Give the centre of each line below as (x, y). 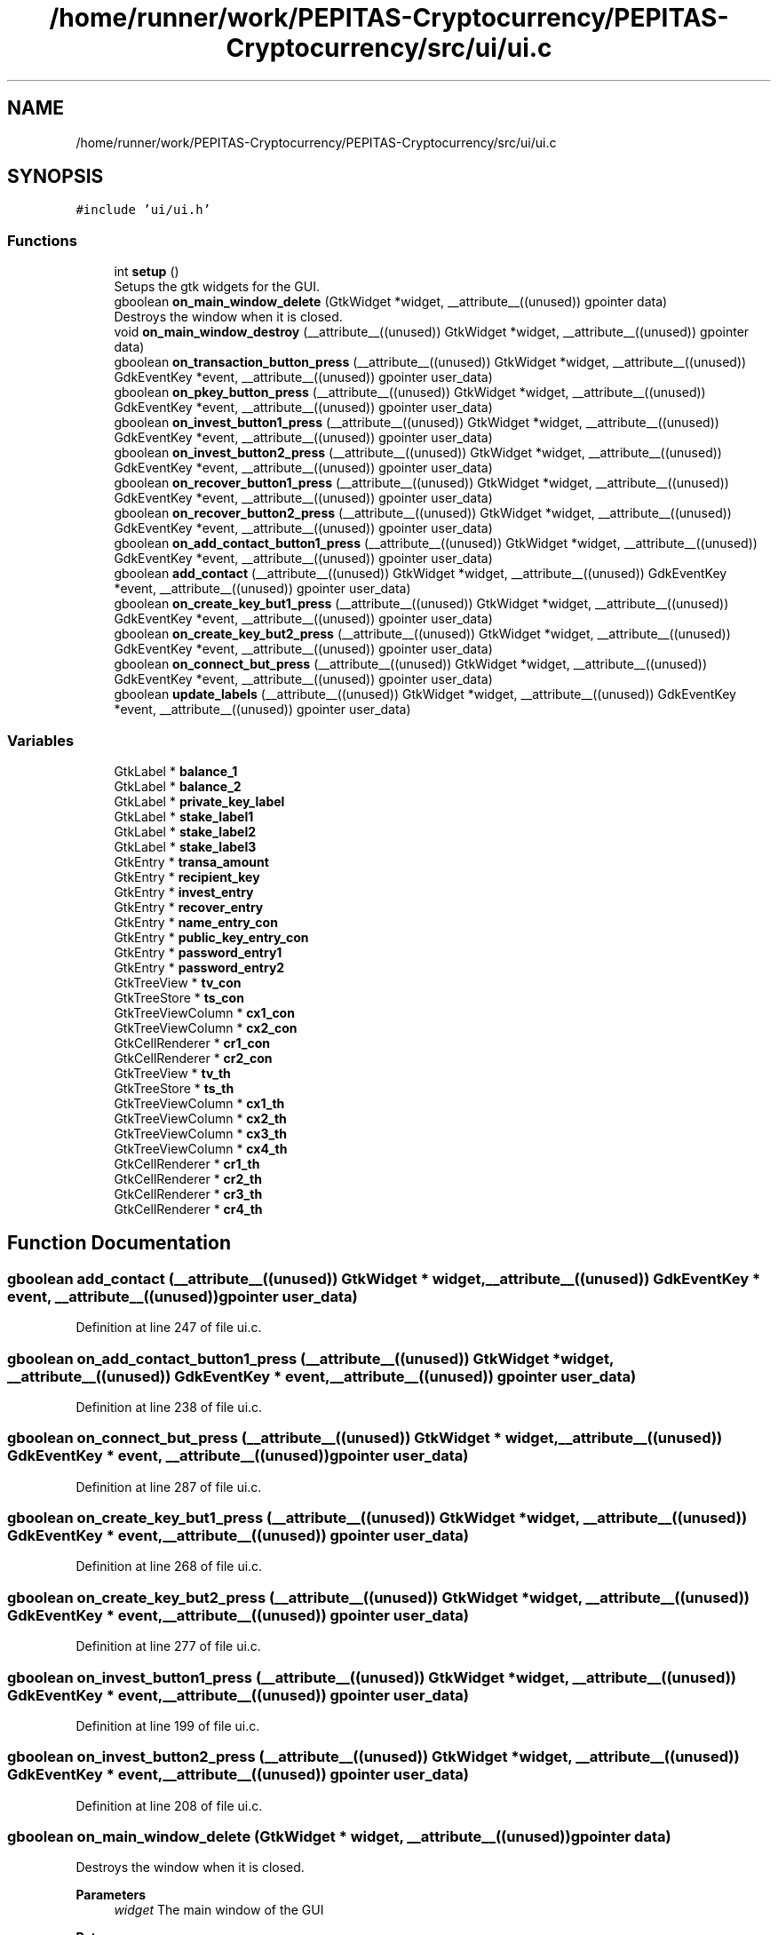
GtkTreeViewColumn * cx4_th (201, 1148)
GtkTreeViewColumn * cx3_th (201, 1133)
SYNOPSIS (56, 177)
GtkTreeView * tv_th (172, 1073)
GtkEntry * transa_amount (191, 861)
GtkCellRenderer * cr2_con (193, 1058)
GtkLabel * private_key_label (199, 801)
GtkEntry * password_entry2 (199, 967)
